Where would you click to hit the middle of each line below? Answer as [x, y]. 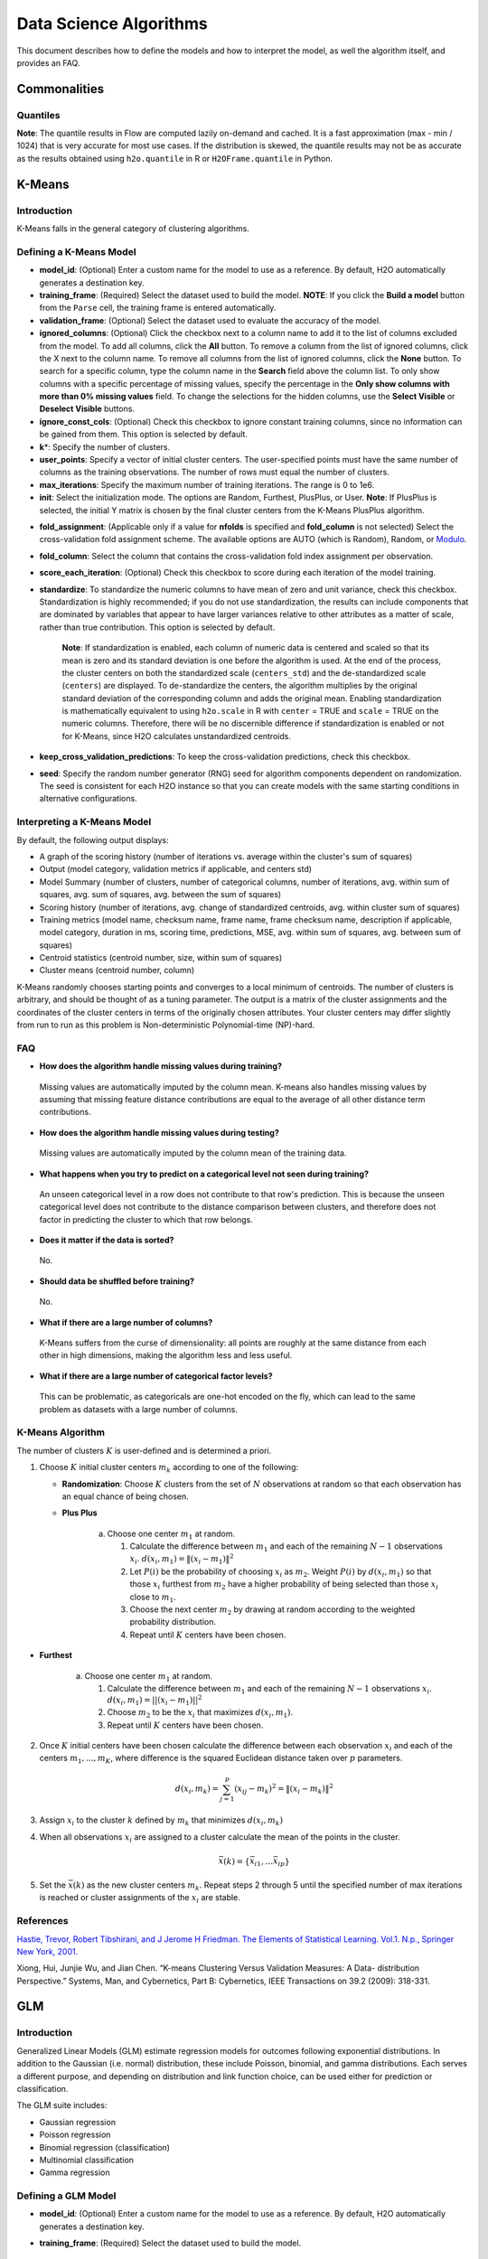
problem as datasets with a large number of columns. [139, 1409]
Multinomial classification [87, 2160]
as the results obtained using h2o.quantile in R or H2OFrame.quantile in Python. [175, 158]
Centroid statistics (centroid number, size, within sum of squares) [161, 958]
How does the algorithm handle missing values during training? [160, 1066]
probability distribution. [173, 1622]
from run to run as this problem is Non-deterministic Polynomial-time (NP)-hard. [166, 1025]
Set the [53, 1885]
